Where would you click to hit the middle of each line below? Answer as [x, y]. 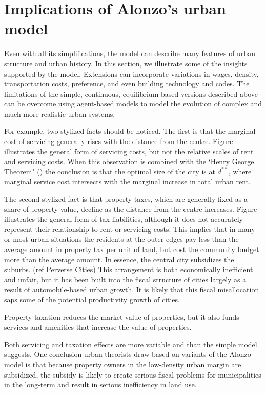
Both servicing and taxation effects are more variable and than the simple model [131, 344]
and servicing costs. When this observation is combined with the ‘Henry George [129, 161]
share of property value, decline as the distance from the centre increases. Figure [131, 209]
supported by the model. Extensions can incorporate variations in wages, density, [131, 73]
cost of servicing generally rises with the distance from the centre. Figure [119, 141]
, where [240, 171]
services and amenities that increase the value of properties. [98, 327]
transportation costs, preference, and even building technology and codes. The [127, 84]
